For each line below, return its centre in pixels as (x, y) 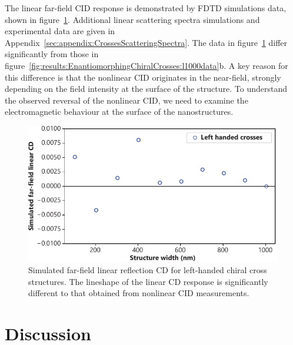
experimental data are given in (60, 31)
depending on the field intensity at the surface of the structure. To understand (146, 89)
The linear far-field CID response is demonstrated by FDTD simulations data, (146, 8)
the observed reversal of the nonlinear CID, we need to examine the (126, 100)
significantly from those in (52, 54)
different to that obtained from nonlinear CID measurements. (139, 293)
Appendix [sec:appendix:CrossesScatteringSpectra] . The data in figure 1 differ (146, 42)
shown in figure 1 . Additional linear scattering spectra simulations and (132, 19)
